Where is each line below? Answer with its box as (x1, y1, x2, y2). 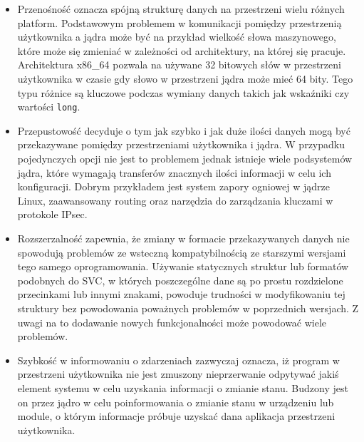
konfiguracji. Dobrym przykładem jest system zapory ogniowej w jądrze (17, 179, 330, 194)
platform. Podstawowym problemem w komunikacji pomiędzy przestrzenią (17, 15, 342, 30)
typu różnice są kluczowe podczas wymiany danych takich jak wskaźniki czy (17, 85, 350, 100)
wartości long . (17, 99, 80, 114)
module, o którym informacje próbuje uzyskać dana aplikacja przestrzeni (17, 408, 336, 423)
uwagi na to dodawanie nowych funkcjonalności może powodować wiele (17, 314, 327, 329)
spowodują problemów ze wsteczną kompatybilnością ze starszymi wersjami (17, 245, 346, 259)
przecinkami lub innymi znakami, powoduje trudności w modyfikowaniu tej (17, 287, 345, 302)
